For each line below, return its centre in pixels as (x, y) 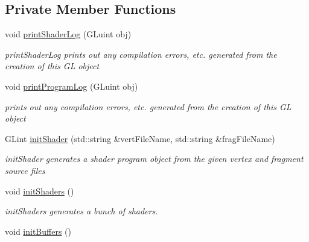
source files (25, 170)
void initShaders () (40, 191)
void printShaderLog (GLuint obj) (68, 34)
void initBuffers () (38, 231)
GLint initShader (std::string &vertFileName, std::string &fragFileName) (140, 138)
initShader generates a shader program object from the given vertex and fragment (154, 159)
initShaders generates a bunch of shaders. (81, 211)
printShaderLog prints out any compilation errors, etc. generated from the (141, 54)
